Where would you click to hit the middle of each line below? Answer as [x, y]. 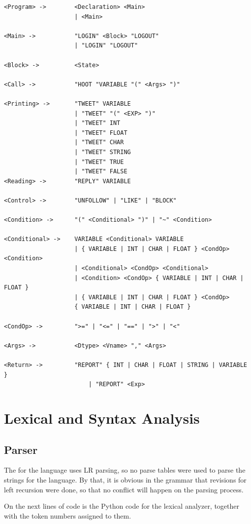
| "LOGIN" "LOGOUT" [106, 46]
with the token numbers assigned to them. [68, 515]
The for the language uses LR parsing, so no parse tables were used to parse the [125, 470]
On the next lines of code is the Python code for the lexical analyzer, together [122, 506]
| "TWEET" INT [97, 123]
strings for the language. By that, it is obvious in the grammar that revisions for [125, 479]
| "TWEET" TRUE [99, 162]
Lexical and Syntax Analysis [102, 418]
